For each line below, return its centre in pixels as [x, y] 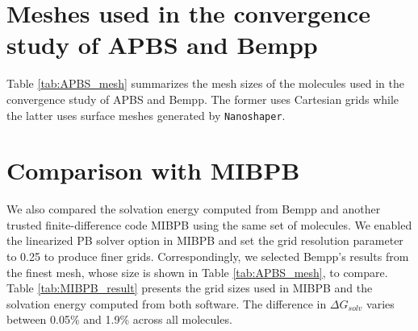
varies [380, 303]
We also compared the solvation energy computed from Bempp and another [194, 209]
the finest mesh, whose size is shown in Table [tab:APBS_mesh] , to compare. [197, 272]
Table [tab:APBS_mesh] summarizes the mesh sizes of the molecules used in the [205, 83]
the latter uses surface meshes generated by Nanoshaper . [146, 115]
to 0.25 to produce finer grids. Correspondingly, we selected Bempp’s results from [208, 257]
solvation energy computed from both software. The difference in [167, 303]
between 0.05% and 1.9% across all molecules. [119, 319]
